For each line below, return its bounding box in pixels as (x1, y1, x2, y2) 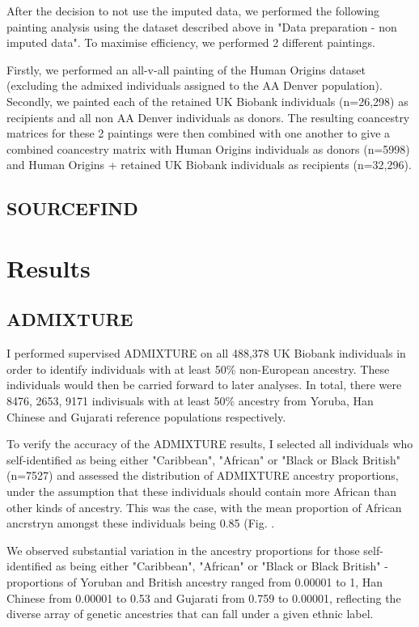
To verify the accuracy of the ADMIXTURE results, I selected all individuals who (6, 435, 413, 452)
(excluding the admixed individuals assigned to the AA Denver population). (6, 77, 383, 94)
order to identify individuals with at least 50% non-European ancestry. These (6, 360, 390, 377)
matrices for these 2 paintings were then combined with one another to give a (6, 125, 391, 142)
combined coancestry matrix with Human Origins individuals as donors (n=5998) (6, 140, 410, 157)
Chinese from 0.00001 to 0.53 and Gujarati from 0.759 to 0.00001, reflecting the (6, 589, 401, 606)
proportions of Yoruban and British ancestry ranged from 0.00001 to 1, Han (6, 574, 383, 591)
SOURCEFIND (6, 196, 138, 221)
